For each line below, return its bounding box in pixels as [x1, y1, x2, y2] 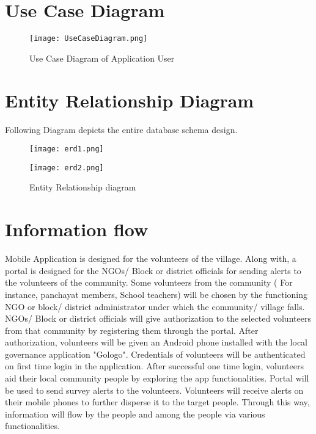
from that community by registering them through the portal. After [5, 324, 259, 336]
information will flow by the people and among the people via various [5, 407, 265, 420]
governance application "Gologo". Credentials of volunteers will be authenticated [5, 347, 306, 360]
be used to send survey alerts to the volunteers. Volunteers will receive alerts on [5, 383, 304, 396]
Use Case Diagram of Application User [29, 51, 175, 64]
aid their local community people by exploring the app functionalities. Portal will [5, 372, 309, 385]
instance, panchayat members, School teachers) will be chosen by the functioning [5, 288, 308, 300]
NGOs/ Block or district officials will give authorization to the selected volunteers [5, 312, 311, 325]
